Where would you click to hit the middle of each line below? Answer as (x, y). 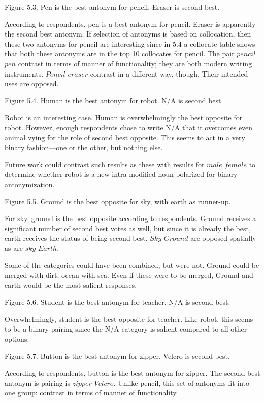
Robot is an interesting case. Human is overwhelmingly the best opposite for (124, 117)
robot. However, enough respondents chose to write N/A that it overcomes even (129, 127)
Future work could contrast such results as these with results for (105, 164)
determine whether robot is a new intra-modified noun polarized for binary (121, 174)
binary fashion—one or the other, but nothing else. (84, 147)
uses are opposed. (32, 83)
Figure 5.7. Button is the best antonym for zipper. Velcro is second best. (117, 356)
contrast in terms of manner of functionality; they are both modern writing (135, 63)
